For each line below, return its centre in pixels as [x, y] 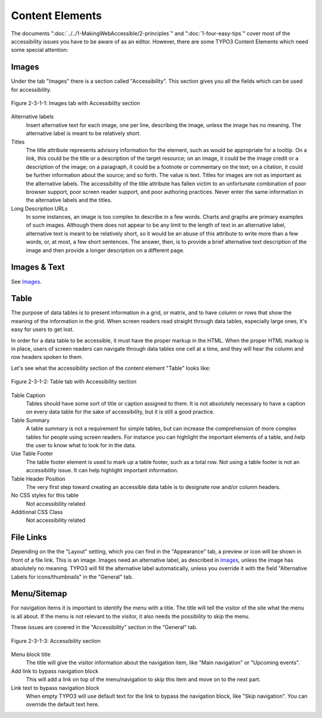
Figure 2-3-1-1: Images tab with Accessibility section [75, 103]
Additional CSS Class [37, 512]
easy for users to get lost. [42, 329]
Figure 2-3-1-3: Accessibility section [56, 640]
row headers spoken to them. [47, 357]
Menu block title [31, 654]
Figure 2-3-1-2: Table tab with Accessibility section [74, 382]
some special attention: [40, 50]
